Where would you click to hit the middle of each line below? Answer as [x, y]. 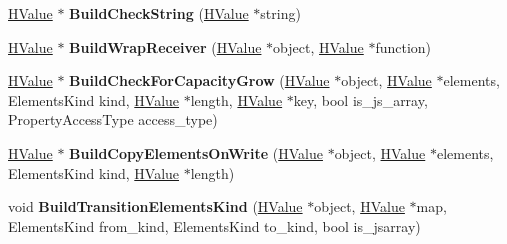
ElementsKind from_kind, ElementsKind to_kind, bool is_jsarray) [214, 225]
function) [403, 46]
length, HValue [236, 99]
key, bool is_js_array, [360, 99]
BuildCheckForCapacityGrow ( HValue [199, 80]
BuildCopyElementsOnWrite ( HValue [196, 152]
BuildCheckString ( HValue [159, 13]
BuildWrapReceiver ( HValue [165, 46]
